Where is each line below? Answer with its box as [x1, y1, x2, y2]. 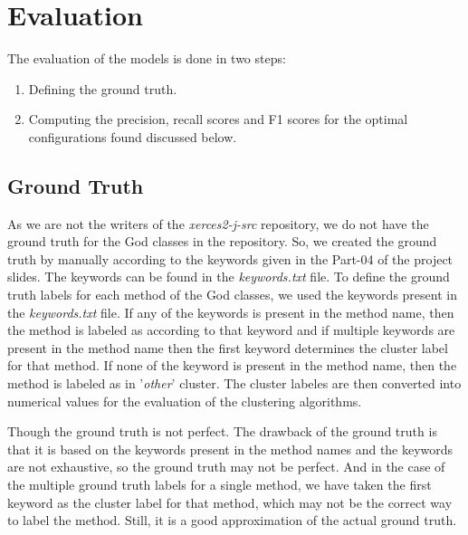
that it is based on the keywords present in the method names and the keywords [7, 439, 454, 458]
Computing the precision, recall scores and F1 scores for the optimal [28, 110, 408, 129]
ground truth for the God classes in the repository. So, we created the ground [7, 232, 437, 251]
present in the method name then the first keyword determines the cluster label [7, 338, 448, 357]
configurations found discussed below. [28, 127, 237, 146]
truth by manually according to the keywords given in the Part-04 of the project [7, 249, 454, 268]
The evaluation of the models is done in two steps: [7, 49, 286, 68]
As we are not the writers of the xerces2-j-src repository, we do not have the [7, 214, 429, 233]
